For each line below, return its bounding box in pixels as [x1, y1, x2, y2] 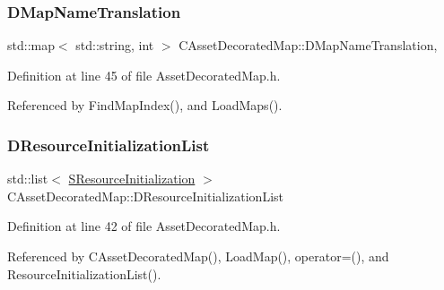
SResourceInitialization [68, 169, 196, 188]
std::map [7, 36, 55, 55]
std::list [7, 169, 48, 188]
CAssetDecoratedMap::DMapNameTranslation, [178, 36, 438, 55]
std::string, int [75, 36, 154, 55]
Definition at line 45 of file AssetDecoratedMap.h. [7, 65, 281, 84]
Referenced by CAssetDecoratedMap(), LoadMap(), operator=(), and [7, 247, 389, 265]
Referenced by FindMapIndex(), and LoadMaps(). [7, 96, 283, 115]
